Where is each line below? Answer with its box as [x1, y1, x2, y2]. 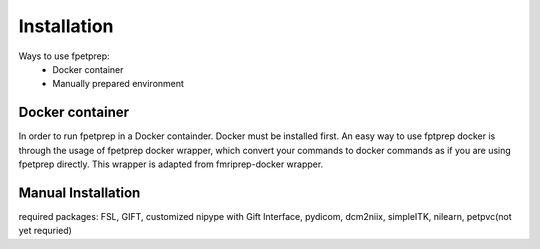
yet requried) [18, 225, 72, 237]
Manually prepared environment [52, 78, 185, 90]
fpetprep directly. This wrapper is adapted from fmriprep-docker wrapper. [18, 158, 324, 170]
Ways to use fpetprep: [18, 50, 110, 62]
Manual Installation [18, 184, 141, 201]
